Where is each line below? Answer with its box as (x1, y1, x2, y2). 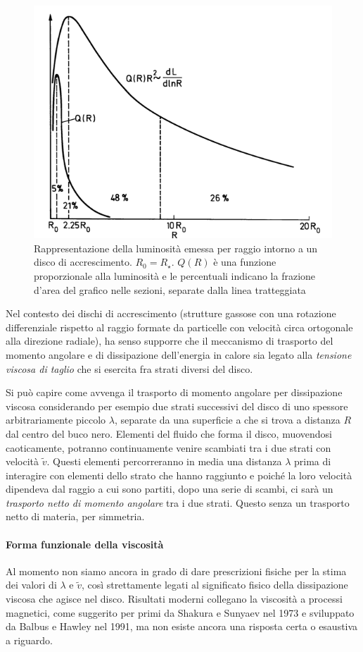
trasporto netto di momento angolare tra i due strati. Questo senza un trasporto (6, 495, 350, 510)
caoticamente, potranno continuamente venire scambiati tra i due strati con (6, 440, 331, 455)
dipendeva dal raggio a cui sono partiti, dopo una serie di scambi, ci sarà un (6, 481, 333, 496)
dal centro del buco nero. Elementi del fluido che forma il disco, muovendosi (6, 426, 333, 441)
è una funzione (213, 254, 276, 269)
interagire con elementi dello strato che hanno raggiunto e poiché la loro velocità (6, 467, 352, 482)
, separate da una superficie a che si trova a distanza (114, 412, 340, 427)
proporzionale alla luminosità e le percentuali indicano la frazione (34, 268, 316, 283)
